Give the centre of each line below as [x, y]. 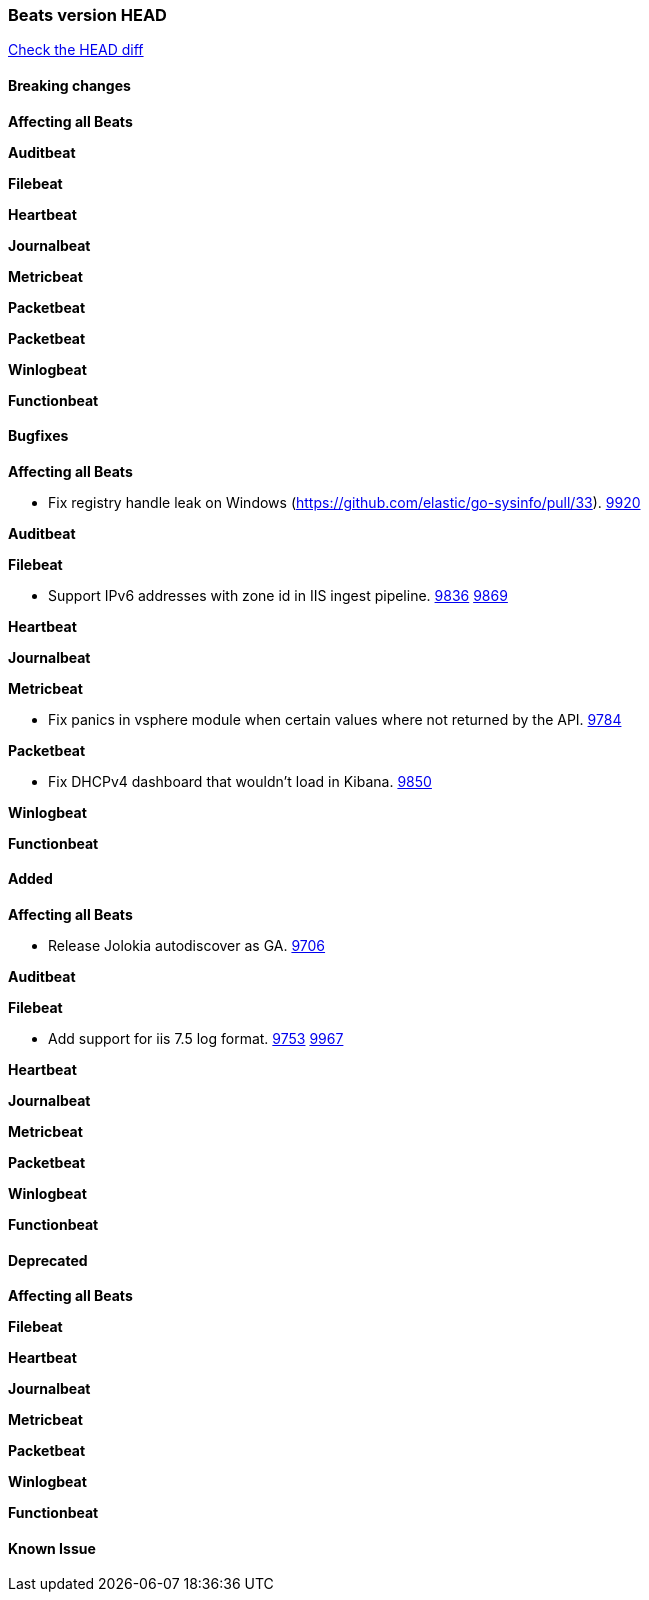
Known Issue [52, 1548]
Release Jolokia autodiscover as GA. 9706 [187, 946]
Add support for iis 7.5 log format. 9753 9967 [196, 1039]
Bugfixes [38, 436]
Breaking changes [69, 85]
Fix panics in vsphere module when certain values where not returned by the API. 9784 [335, 719]
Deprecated [48, 1260]
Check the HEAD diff [76, 50]
